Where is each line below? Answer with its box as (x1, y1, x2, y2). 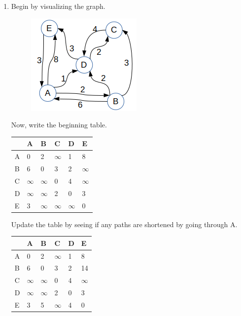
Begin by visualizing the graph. (11, 1, 105, 11)
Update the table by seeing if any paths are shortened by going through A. (11, 219, 238, 229)
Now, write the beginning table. (11, 119, 107, 130)
